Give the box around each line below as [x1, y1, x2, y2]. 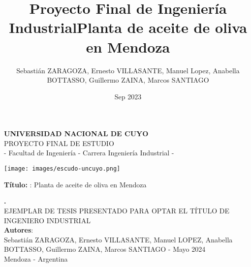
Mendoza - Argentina [4, 253, 68, 264]
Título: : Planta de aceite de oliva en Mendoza [4, 179, 147, 189]
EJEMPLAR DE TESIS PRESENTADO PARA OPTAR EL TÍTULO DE [4, 205, 229, 215]
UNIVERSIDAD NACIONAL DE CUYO [4, 128, 149, 139]
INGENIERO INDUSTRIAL [4, 215, 91, 225]
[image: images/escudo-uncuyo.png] [4, 165, 121, 173]
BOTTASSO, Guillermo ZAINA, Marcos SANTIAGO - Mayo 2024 [4, 244, 206, 254]
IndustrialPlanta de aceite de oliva [9, 17, 247, 37]
